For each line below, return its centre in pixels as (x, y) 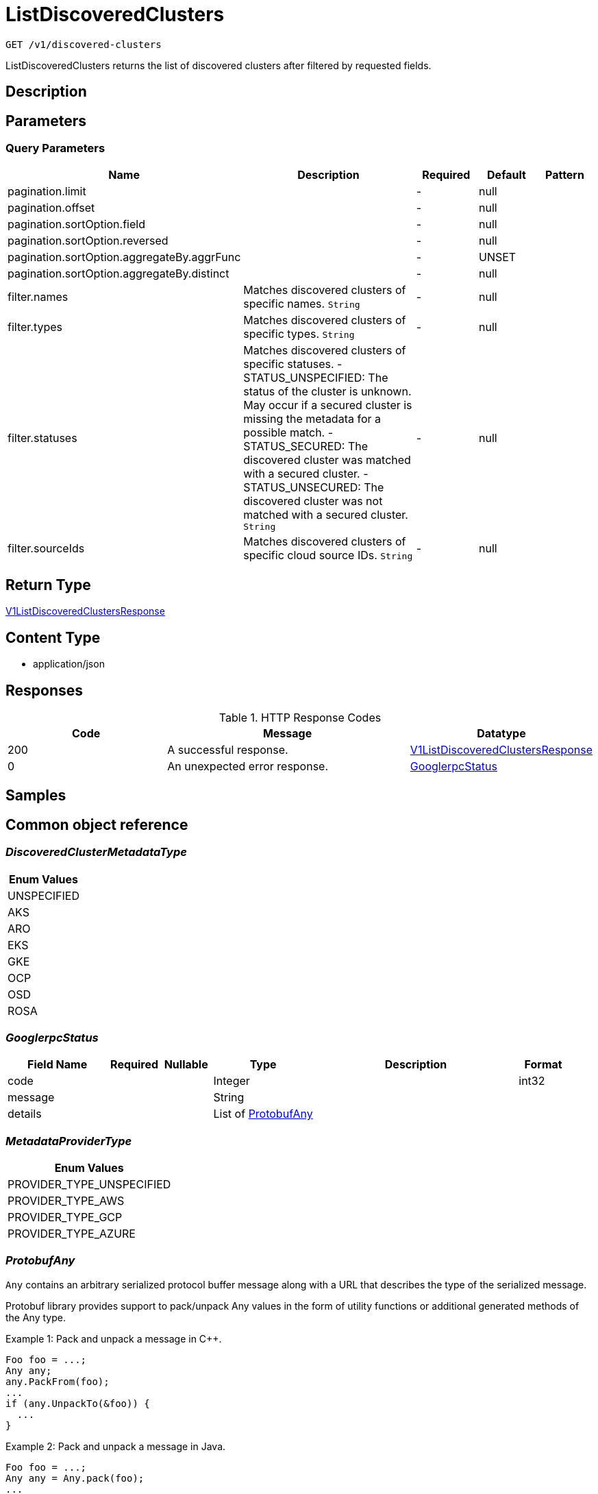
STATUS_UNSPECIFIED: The (316, 378)
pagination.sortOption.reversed (88, 241)
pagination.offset (51, 208)
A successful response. (228, 749)
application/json (69, 664)
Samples (36, 796)
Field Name (58, 1065)
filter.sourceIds (46, 549)
